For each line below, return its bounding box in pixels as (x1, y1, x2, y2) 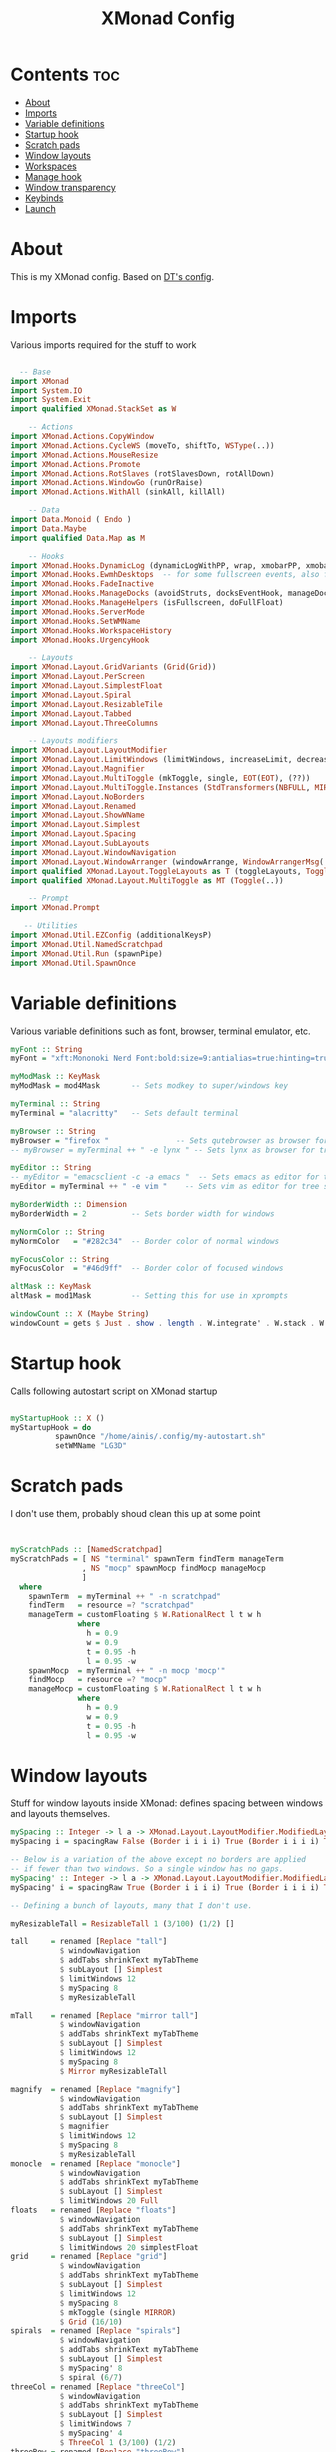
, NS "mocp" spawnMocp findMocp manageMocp (81, 1563, 267, 1573)
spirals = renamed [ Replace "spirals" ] (10, 2326, 182, 2336)
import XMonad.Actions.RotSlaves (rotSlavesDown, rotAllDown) (10, 468, 275, 479)
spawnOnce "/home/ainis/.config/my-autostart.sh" (54, 1432, 267, 1442)
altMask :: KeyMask (10, 1282, 92, 1292)
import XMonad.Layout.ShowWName (10, 810, 145, 821)
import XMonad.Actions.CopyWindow (10, 432, 155, 442)
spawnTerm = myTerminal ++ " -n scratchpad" (28, 1591, 222, 1601)
